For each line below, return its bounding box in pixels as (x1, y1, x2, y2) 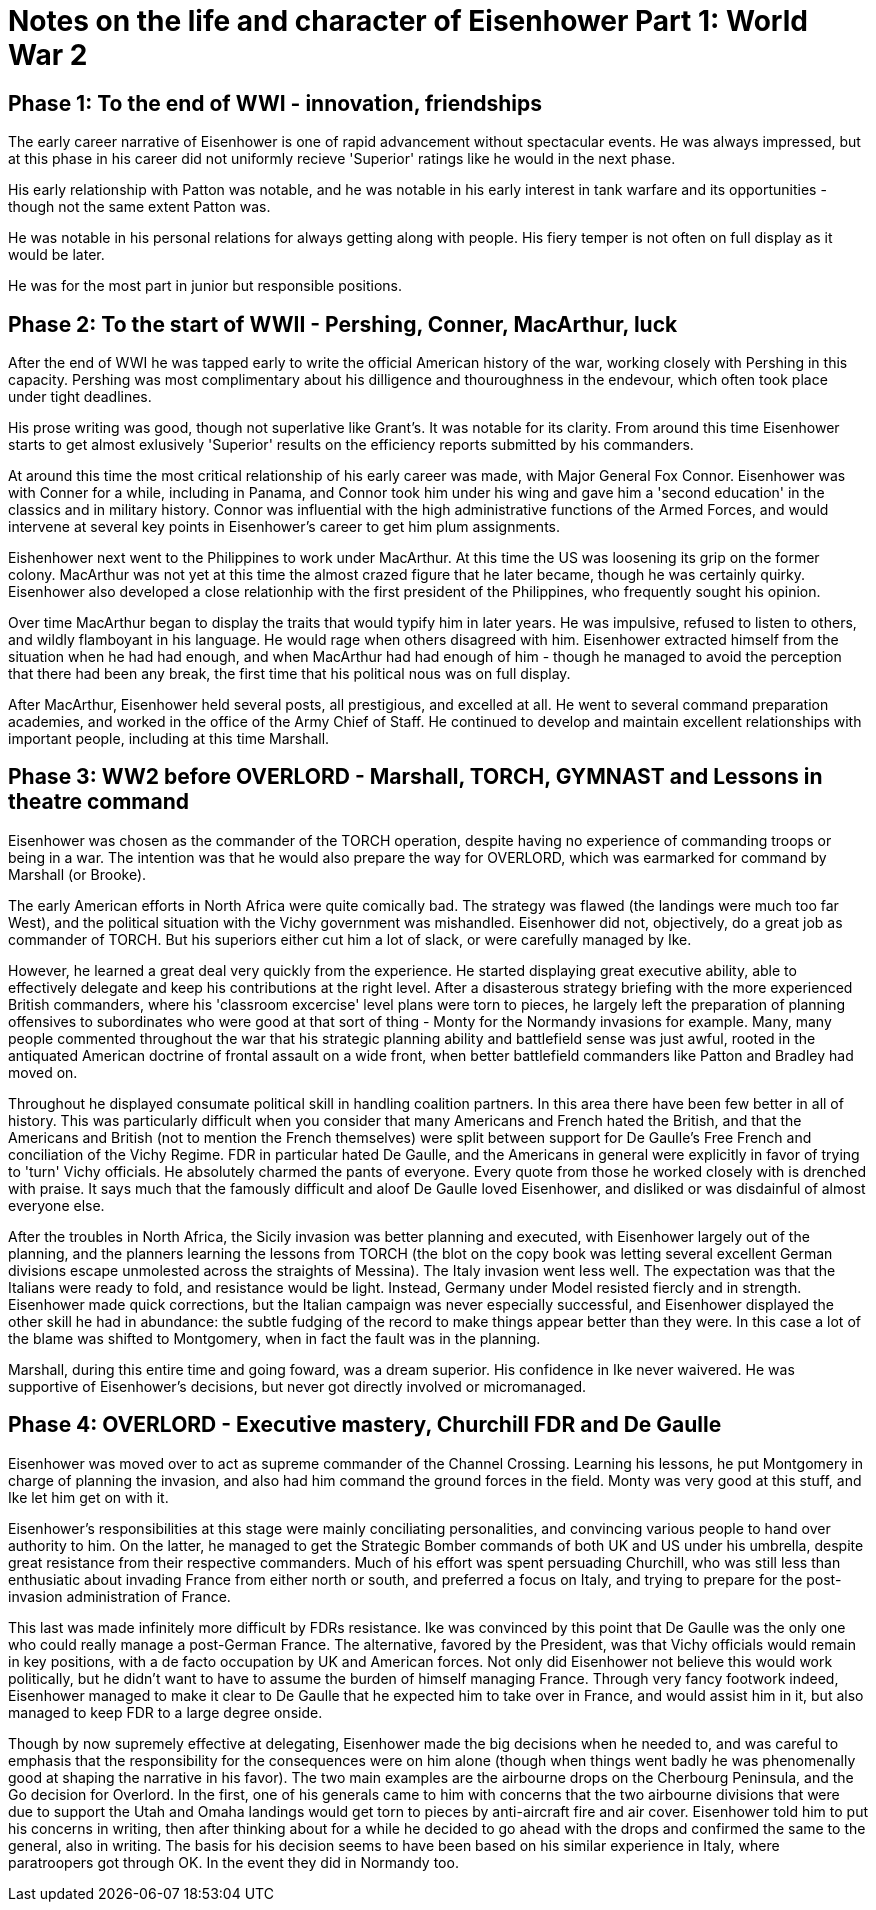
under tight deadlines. (8, 388, 152, 406)
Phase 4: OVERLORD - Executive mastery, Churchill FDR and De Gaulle (8, 1412, 722, 1438)
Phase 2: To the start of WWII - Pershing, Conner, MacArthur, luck (8, 311, 678, 337)
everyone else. (8, 1196, 105, 1214)
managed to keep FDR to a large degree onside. (8, 1703, 323, 1721)
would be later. (8, 246, 105, 264)
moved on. (8, 1063, 78, 1081)
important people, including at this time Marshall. (8, 730, 330, 748)
